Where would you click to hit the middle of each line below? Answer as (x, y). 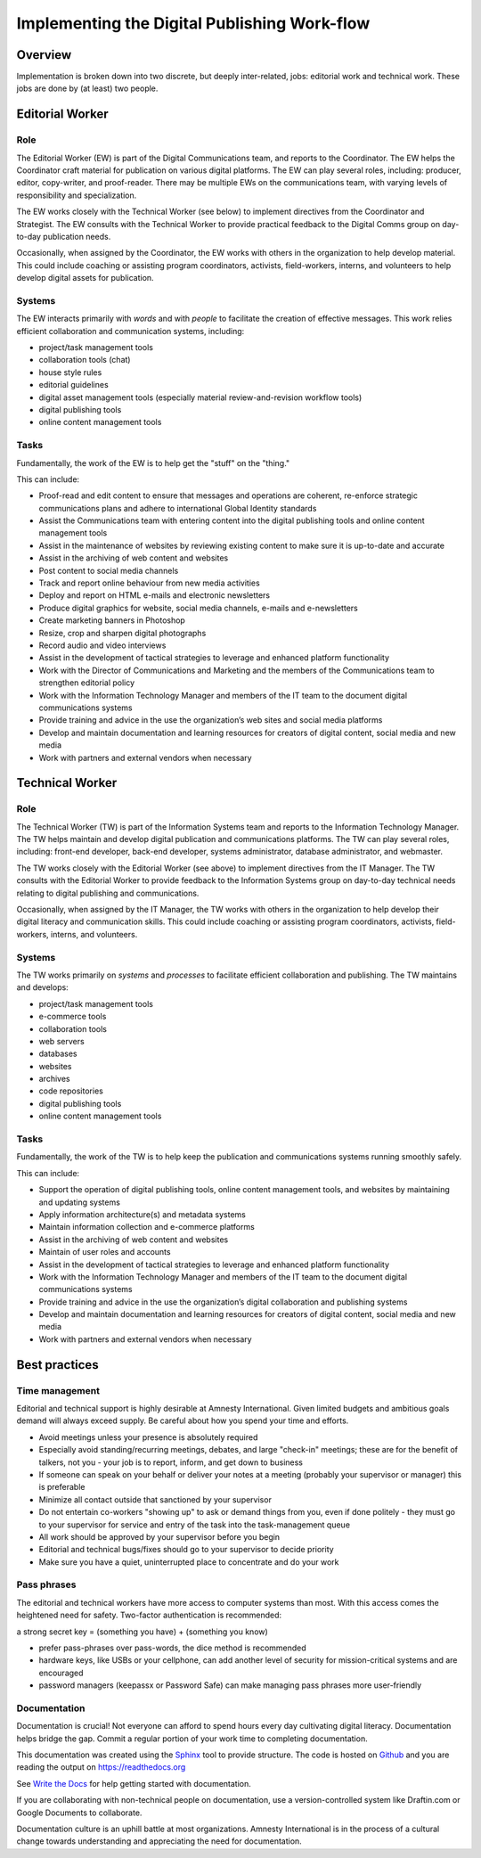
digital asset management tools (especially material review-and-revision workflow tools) (200, 397)
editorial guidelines (73, 385)
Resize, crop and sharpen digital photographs (122, 633)
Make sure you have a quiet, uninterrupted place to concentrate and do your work (189, 1562)
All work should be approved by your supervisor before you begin (159, 1536)
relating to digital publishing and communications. (108, 893)
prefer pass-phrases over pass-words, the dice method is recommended (172, 1648)
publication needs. (77, 236)
